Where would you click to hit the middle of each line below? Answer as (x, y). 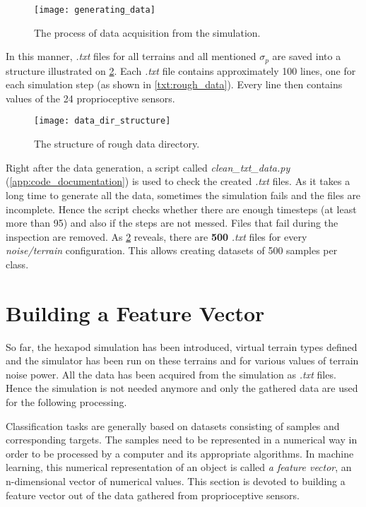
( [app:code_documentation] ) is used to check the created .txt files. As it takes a (178, 181)
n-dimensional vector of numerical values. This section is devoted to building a (176, 481)
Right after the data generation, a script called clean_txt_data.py (148, 167)
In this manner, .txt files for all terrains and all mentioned (131, 56)
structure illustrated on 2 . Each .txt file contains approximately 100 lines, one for (181, 70)
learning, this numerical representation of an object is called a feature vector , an (179, 467)
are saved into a (307, 56)
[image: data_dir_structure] (102, 121)
